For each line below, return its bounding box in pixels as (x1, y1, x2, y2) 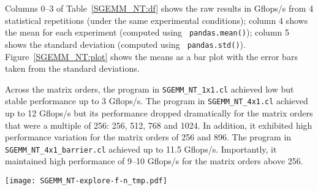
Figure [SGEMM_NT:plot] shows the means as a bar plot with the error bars (5, 50, 298, 63)
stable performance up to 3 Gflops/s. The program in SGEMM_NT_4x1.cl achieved (5, 94, 308, 107)
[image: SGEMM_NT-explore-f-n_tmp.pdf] (5, 177, 167, 186)
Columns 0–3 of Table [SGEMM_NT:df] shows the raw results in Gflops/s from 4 (5, 2, 314, 14)
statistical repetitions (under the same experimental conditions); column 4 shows (5, 13, 308, 26)
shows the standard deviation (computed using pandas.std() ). (5, 37, 246, 50)
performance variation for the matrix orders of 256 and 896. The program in (5, 131, 292, 143)
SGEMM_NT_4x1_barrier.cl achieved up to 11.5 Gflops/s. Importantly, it (5, 142, 277, 155)
